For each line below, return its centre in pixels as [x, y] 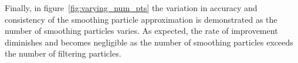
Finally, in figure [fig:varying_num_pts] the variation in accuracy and [131, 8]
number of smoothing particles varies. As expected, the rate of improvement [141, 31]
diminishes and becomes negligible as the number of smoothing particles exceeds [149, 42]
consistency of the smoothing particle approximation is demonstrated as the [141, 19]
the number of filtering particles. [63, 53]
